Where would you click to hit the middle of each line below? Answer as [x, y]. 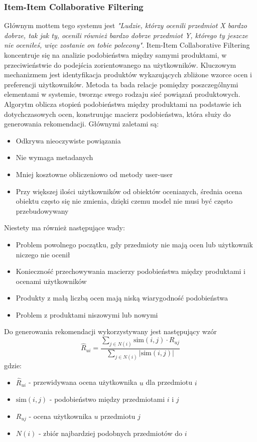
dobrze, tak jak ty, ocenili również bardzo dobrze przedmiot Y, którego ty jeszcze [126, 35]
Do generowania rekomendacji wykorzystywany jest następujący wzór [110, 331]
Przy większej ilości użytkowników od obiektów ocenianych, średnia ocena [129, 191]
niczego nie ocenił [43, 254]
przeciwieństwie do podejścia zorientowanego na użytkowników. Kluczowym [120, 64]
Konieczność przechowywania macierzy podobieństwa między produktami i [131, 271]
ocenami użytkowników [51, 281]
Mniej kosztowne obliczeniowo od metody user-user [94, 174]
